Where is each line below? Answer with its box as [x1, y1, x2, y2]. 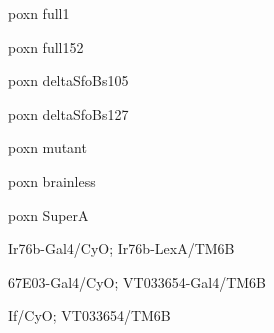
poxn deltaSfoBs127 [8, 103, 129, 124]
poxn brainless [8, 170, 96, 191]
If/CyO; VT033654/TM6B [8, 305, 171, 326]
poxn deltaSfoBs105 [8, 70, 129, 91]
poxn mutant [8, 137, 87, 158]
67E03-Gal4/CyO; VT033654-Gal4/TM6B [8, 271, 267, 292]
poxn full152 [8, 36, 84, 57]
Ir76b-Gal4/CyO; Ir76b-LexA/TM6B [8, 238, 235, 259]
